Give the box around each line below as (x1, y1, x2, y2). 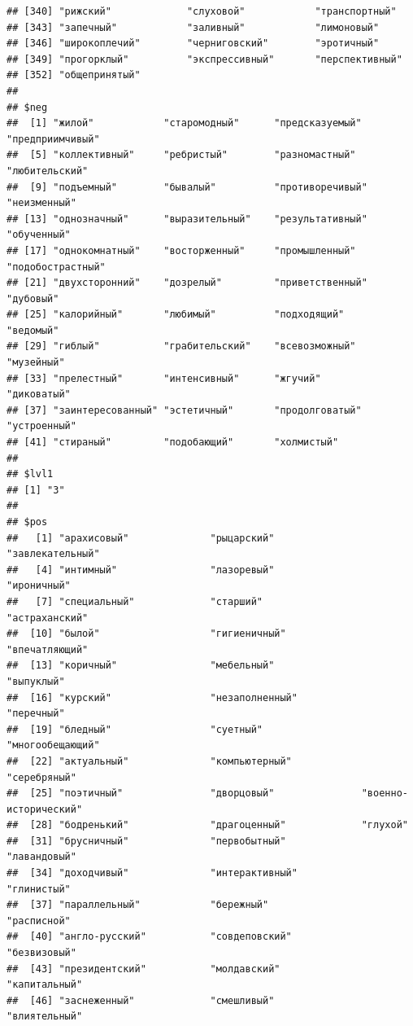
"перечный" (7, 708, 65, 720)
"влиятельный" (7, 1011, 83, 1023)
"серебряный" (7, 771, 76, 783)
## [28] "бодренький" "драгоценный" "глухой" (7, 819, 408, 831)
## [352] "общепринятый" (7, 69, 141, 81)
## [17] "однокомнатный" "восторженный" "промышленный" (7, 244, 356, 256)
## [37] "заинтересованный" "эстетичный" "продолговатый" (7, 404, 362, 416)
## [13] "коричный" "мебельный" (7, 660, 275, 672)
